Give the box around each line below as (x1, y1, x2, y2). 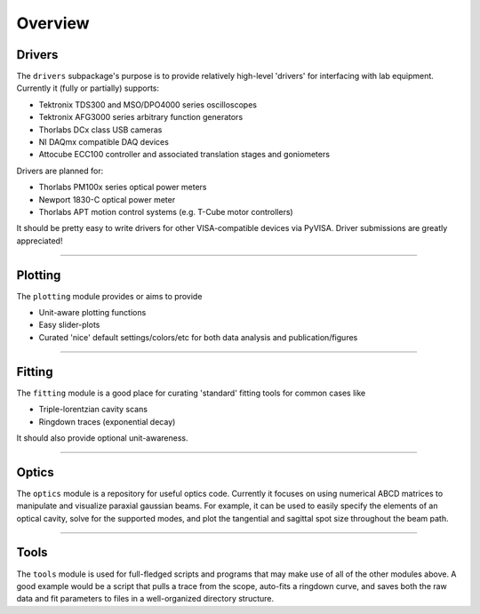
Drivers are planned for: (16, 165, 104, 176)
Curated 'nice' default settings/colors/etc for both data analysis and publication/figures (38, 331, 358, 342)
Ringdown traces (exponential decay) (38, 416, 176, 427)
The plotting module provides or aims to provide (16, 291, 203, 301)
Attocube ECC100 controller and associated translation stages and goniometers (38, 149, 331, 160)
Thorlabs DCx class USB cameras (38, 124, 163, 135)
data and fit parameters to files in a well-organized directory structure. (16, 594, 275, 604)
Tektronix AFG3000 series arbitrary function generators (38, 112, 244, 123)
